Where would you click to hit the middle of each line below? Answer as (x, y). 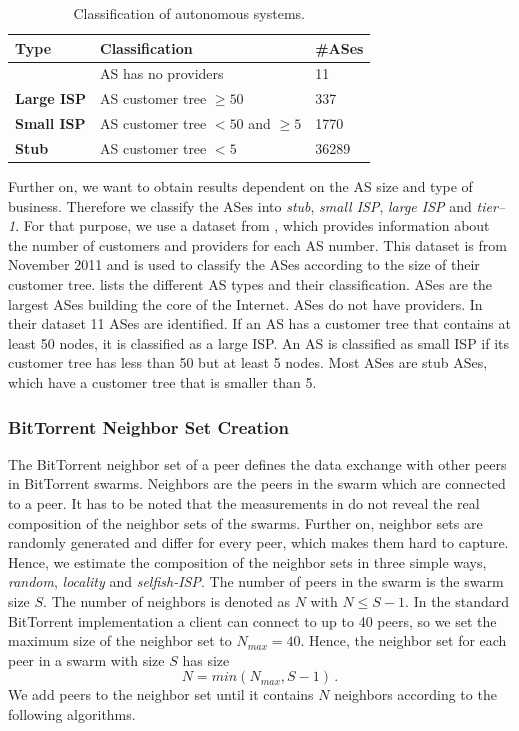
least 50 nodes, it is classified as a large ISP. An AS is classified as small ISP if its (259, 342)
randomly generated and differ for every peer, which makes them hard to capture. (258, 542)
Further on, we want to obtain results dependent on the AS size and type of (240, 186)
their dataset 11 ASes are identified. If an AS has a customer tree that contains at (259, 323)
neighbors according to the (415, 694)
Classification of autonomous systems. (189, 13)
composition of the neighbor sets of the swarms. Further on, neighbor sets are (245, 522)
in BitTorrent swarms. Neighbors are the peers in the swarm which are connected (257, 483)
